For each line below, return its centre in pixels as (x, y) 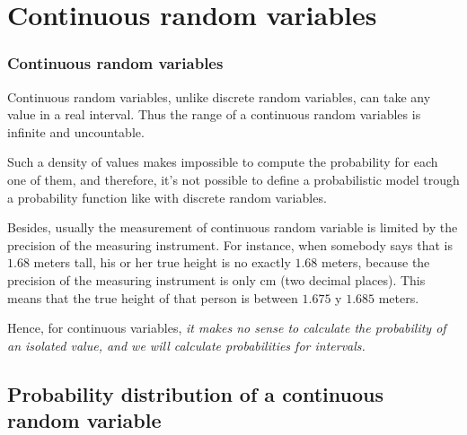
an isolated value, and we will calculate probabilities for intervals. (186, 345)
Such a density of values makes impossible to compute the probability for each (223, 162)
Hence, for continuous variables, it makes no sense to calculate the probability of (227, 328)
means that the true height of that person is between (153, 297)
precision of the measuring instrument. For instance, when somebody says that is (230, 244)
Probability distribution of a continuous (195, 393)
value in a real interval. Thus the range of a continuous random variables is (214, 114)
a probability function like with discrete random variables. (167, 197)
